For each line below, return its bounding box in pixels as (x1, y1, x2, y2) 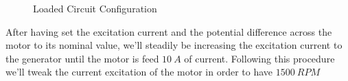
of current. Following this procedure (184, 51, 335, 65)
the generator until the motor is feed (5, 51, 159, 65)
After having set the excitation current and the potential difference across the (5, 24, 332, 38)
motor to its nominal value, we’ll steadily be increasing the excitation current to (5, 38, 343, 52)
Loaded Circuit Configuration (33, 1, 157, 15)
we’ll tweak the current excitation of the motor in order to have (5, 65, 273, 79)
